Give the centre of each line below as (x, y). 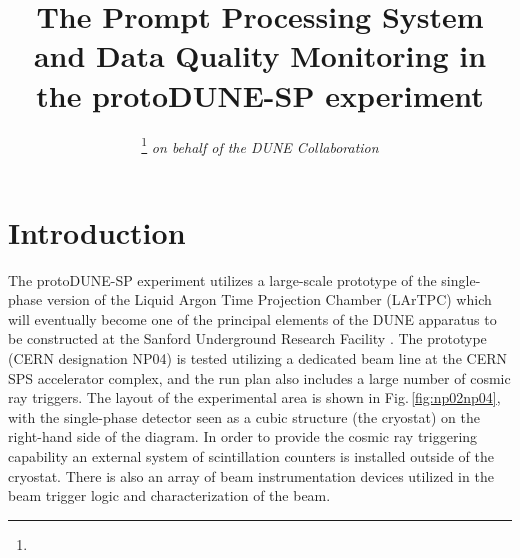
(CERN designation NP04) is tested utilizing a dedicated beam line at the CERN (257, 358)
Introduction (97, 231)
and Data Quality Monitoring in (260, 55)
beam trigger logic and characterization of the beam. (169, 495)
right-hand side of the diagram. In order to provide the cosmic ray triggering (243, 436)
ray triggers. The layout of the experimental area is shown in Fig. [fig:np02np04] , (254, 397)
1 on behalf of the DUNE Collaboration (260, 145)
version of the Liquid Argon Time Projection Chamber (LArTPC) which (269, 299)
